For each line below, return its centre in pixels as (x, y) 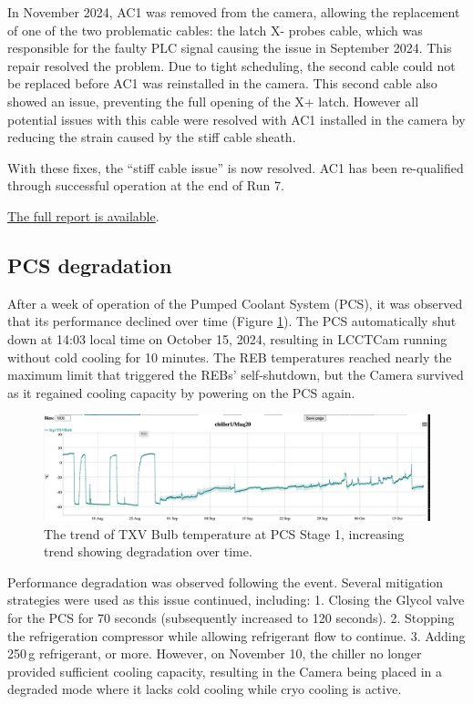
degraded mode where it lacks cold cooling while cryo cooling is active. (205, 689)
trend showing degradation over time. (148, 551)
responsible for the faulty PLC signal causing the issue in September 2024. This (230, 48)
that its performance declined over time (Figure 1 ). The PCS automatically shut (232, 321)
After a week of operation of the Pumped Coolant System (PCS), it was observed (235, 303)
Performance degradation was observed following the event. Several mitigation (226, 582)
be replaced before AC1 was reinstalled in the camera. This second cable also (222, 83)
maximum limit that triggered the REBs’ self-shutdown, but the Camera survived (236, 375)
